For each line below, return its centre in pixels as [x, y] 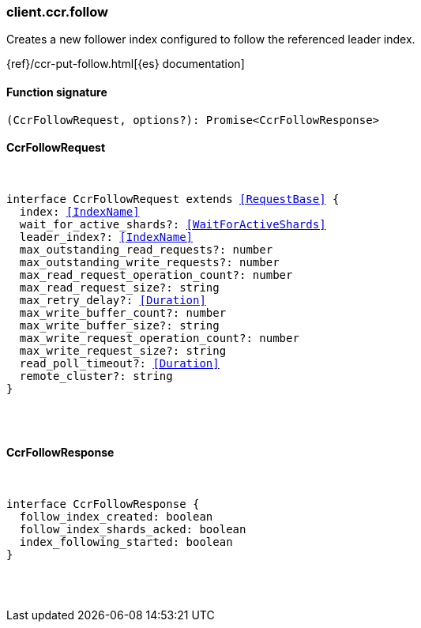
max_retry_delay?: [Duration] [113, 300]
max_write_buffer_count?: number [123, 312]
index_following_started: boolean [126, 542]
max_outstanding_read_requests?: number [146, 249]
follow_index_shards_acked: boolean [133, 530]
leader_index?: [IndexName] [106, 237]
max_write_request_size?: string [123, 350]
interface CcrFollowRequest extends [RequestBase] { [173, 199]
